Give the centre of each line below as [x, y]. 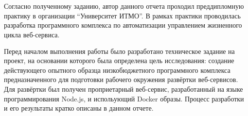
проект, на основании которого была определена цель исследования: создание [119, 60]
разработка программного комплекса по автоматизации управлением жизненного [123, 25]
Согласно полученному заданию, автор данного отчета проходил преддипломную [124, 6]
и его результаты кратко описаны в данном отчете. [79, 108]
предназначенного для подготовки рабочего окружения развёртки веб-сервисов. [121, 79]
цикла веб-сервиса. [32, 34]
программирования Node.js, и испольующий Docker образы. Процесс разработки [124, 98]
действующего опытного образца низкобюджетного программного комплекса [117, 70]
